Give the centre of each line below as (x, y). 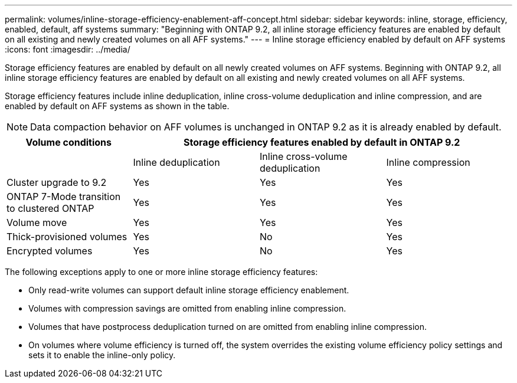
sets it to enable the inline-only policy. (102, 355)
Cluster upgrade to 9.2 (57, 182)
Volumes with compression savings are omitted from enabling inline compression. (187, 308)
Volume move (37, 222)
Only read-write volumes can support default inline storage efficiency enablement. (189, 290)
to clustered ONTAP (50, 208)
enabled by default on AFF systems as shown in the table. (117, 106)
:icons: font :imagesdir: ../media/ (68, 49)
